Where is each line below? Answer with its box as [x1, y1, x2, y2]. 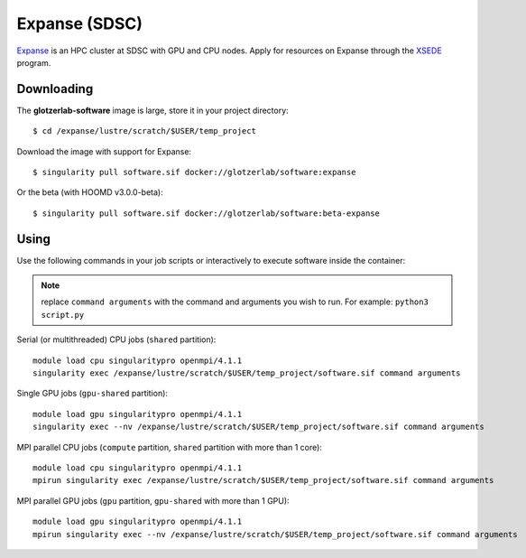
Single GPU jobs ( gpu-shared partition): [16, 388, 169, 399]
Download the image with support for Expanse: [16, 145, 192, 157]
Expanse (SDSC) [16, 14, 143, 33]
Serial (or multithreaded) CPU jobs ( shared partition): [16, 334, 217, 345]
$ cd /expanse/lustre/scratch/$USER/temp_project [32, 126, 257, 136]
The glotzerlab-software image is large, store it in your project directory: [16, 105, 289, 116]
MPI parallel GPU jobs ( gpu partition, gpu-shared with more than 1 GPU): [16, 495, 290, 506]
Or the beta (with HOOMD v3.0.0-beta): [16, 187, 163, 198]
